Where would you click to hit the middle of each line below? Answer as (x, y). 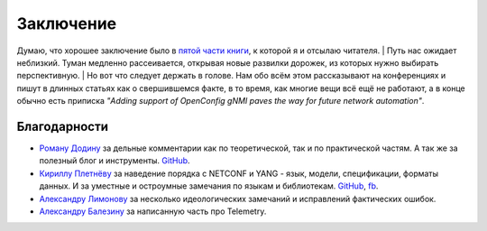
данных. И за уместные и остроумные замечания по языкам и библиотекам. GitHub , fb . (209, 186)
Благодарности (62, 126)
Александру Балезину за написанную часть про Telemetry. (153, 211)
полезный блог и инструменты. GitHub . (115, 161)
